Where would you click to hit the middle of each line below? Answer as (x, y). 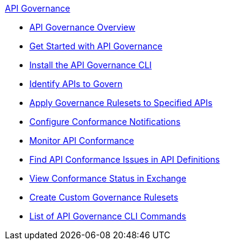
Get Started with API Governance (96, 46)
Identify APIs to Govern (76, 84)
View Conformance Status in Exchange (108, 178)
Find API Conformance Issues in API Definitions (125, 159)
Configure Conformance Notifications (105, 122)
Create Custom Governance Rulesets (104, 197)
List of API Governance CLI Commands (108, 216)
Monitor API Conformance (82, 140)
